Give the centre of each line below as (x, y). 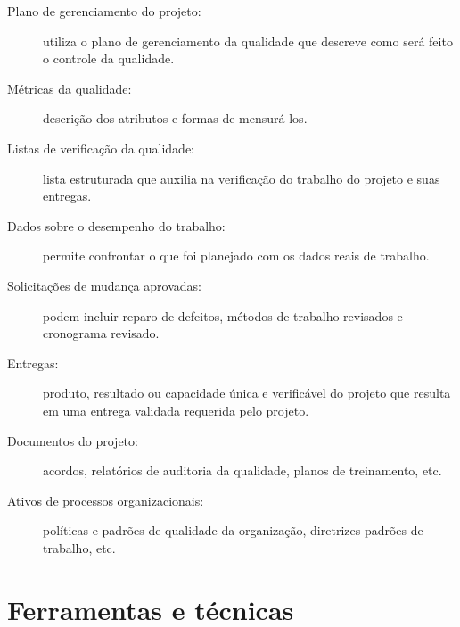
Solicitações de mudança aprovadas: (104, 285)
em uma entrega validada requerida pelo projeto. (176, 410)
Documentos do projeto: (73, 440)
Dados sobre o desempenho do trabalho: (116, 225)
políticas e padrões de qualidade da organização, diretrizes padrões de (233, 530)
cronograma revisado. (101, 333)
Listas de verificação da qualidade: (101, 148)
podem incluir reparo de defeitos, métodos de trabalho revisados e (223, 315)
